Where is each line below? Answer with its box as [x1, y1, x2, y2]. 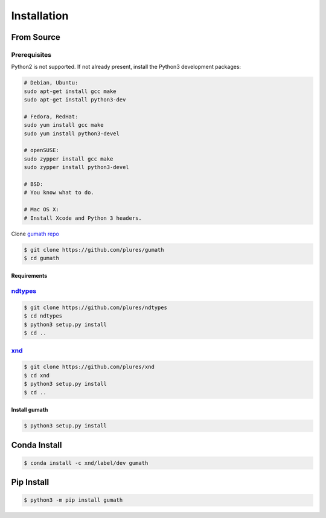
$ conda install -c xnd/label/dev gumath [24, 459, 149, 466]
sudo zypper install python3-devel [24, 164, 129, 171]
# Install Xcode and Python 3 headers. [24, 214, 142, 222]
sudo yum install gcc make [24, 121, 104, 129]
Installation [11, 9, 69, 22]
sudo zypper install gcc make [24, 155, 113, 162]
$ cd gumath [24, 254, 60, 261]
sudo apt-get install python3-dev [24, 97, 126, 103]
